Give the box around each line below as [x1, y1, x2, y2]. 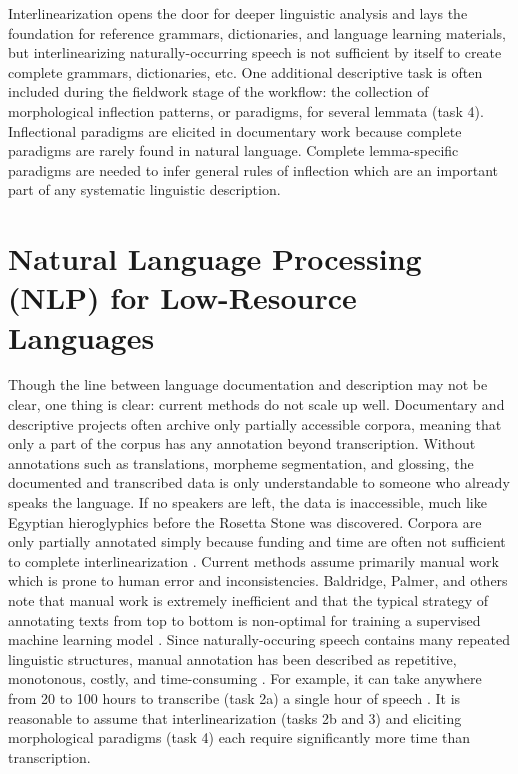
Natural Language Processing [8, 238, 422, 279]
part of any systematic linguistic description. [8, 179, 281, 200]
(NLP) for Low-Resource [8, 277, 357, 318]
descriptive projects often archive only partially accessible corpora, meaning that [8, 413, 502, 434]
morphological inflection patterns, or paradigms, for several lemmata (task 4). [8, 100, 484, 121]
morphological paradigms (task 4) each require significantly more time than [8, 727, 471, 748]
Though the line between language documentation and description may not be [8, 374, 488, 395]
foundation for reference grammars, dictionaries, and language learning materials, [8, 22, 506, 43]
